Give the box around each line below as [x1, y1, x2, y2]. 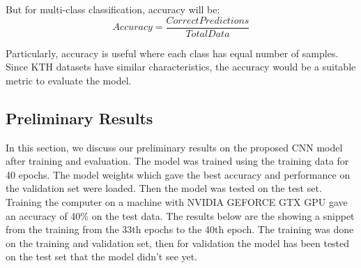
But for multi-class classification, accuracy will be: [6, 2, 220, 16]
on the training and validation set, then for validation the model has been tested [6, 235, 350, 250]
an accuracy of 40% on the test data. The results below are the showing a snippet [6, 208, 355, 223]
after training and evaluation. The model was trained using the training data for [6, 154, 349, 168]
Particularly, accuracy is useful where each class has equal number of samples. [6, 45, 339, 60]
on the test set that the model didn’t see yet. [6, 249, 198, 264]
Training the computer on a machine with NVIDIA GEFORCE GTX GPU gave [6, 195, 348, 209]
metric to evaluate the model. [6, 73, 132, 87]
